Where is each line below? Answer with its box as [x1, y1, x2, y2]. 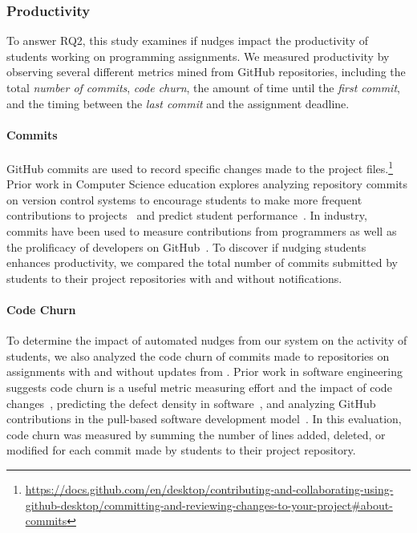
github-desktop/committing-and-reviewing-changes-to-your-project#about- [25, 496, 393, 513]
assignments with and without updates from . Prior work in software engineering [6, 363, 403, 380]
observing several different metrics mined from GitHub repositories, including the [6, 63, 406, 80]
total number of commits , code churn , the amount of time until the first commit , [6, 79, 400, 95]
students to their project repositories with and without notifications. [6, 269, 342, 286]
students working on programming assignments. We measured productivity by [6, 47, 390, 64]
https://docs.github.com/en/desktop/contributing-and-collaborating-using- [25, 480, 394, 497]
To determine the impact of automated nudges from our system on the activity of [6, 332, 407, 349]
